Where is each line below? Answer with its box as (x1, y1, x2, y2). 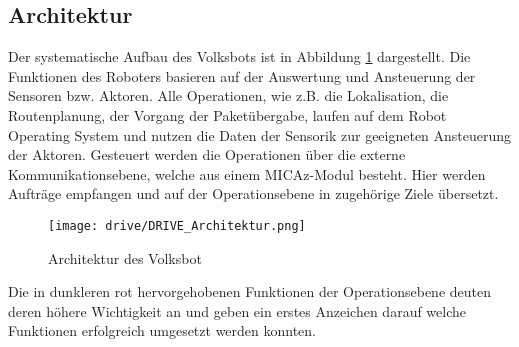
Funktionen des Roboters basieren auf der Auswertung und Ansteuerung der (8, 65, 476, 86)
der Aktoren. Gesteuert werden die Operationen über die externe (8, 144, 406, 165)
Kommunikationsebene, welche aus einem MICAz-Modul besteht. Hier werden (8, 163, 486, 184)
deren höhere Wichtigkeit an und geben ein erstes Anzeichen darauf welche (8, 300, 467, 321)
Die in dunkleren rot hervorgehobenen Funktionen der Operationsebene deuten (8, 281, 491, 302)
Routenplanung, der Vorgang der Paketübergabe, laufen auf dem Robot (8, 104, 447, 125)
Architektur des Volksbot (48, 247, 202, 268)
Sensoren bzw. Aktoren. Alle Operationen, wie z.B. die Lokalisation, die (8, 85, 449, 106)
